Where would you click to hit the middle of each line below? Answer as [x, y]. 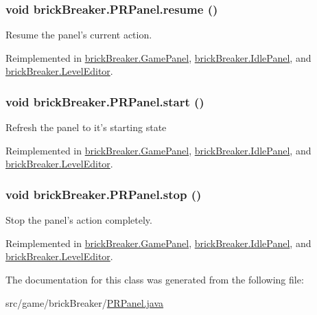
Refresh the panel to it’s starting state [86, 127]
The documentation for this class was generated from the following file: [155, 279]
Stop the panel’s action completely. [79, 220]
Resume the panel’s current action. [79, 35]
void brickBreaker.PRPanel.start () [105, 101]
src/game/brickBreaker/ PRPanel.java [85, 302]
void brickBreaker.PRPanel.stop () [104, 194]
